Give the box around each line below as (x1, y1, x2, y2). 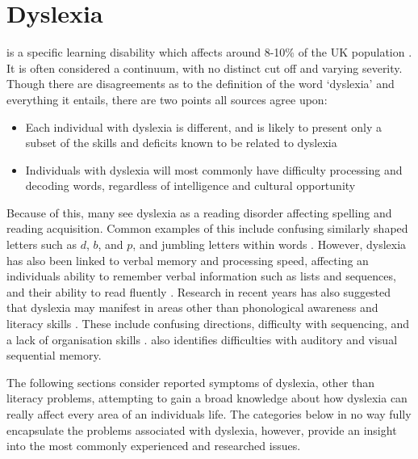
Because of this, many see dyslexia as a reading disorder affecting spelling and (6, 204, 392, 221)
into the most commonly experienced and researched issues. (6, 437, 301, 454)
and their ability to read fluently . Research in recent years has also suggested (6, 283, 391, 300)
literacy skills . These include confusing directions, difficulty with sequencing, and (6, 315, 410, 332)
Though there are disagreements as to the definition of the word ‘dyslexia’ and (6, 75, 395, 92)
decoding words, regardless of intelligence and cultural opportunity (25, 177, 356, 194)
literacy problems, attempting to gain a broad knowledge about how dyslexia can (6, 390, 408, 406)
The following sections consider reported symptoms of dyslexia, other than (6, 373, 375, 390)
